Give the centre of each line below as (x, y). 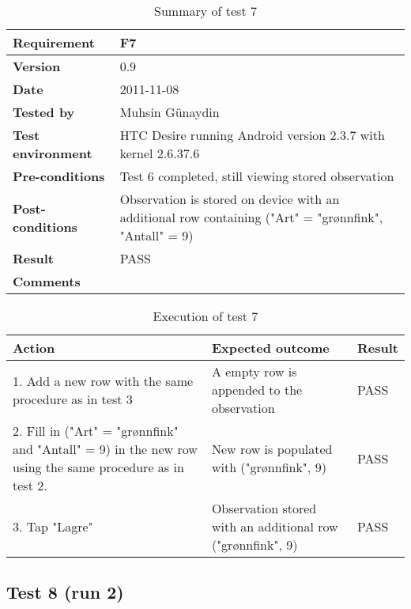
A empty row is (254, 371)
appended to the (257, 390)
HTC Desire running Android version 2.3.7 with (252, 135)
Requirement (54, 42)
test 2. (30, 485)
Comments (47, 281)
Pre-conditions (59, 176)
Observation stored (264, 508)
